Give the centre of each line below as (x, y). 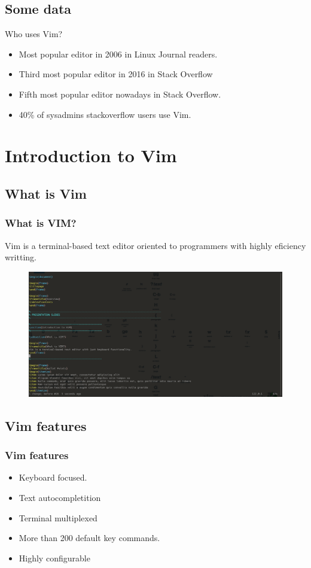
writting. (21, 257)
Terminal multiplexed (58, 517)
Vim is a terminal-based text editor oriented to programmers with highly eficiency (155, 245)
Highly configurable (54, 558)
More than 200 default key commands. (89, 538)
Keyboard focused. (53, 477)
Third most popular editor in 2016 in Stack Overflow (116, 74)
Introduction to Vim (91, 155)
